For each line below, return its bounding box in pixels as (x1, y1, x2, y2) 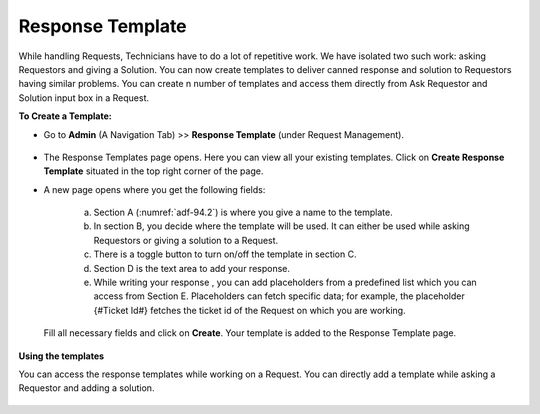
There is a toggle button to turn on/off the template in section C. (93, 248, 357, 260)
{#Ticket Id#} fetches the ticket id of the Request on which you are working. (93, 304, 406, 316)
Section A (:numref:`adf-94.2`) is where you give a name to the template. (93, 206, 394, 219)
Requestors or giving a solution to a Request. (93, 234, 279, 246)
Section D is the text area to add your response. (93, 262, 290, 274)
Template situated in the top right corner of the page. (43, 165, 264, 177)
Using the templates (18, 350, 105, 362)
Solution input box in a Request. (18, 91, 150, 104)
